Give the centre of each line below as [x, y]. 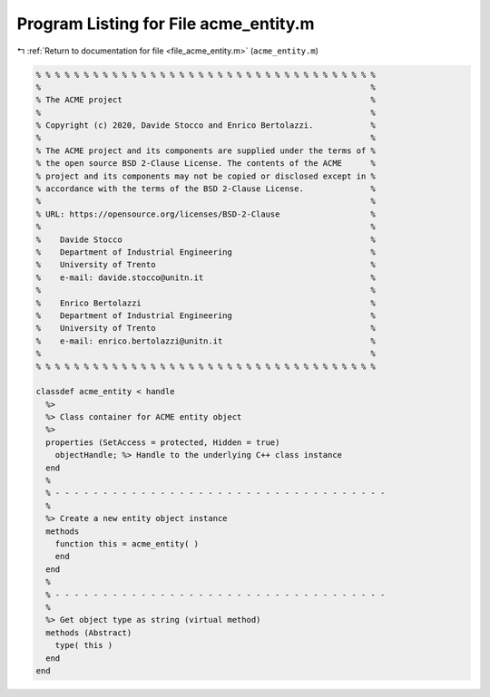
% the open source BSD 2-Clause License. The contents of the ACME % [206, 164]
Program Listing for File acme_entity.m [166, 24]
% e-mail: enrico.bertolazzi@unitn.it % [206, 341]
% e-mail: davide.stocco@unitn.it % [206, 277]
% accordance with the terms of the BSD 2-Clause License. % [206, 189]
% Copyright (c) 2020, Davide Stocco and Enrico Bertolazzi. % [206, 126]
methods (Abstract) [89, 633]
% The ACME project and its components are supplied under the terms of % [206, 150]
